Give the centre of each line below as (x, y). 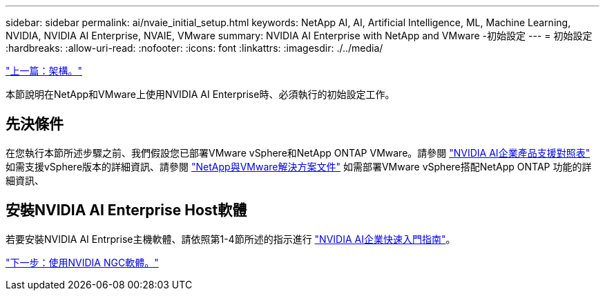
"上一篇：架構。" (44, 71)
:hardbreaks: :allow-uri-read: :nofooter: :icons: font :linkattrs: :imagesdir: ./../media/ (194, 48)
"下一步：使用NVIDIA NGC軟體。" (82, 262)
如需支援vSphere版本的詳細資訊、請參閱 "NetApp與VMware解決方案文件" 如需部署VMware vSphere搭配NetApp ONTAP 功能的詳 (299, 166)
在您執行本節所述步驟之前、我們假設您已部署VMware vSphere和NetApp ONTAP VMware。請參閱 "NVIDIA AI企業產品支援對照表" (298, 152)
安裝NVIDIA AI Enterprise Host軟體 (126, 210)
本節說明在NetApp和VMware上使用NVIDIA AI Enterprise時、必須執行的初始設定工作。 (200, 94)
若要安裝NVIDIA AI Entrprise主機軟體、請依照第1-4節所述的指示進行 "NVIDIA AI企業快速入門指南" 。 (231, 239)
